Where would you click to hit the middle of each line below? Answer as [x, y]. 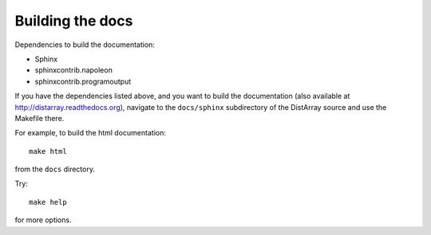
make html [48, 151]
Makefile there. [40, 118]
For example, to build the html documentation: [91, 133]
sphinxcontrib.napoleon [74, 70]
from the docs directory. [55, 169]
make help [48, 202]
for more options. [43, 220]
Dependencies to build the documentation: [85, 45]
